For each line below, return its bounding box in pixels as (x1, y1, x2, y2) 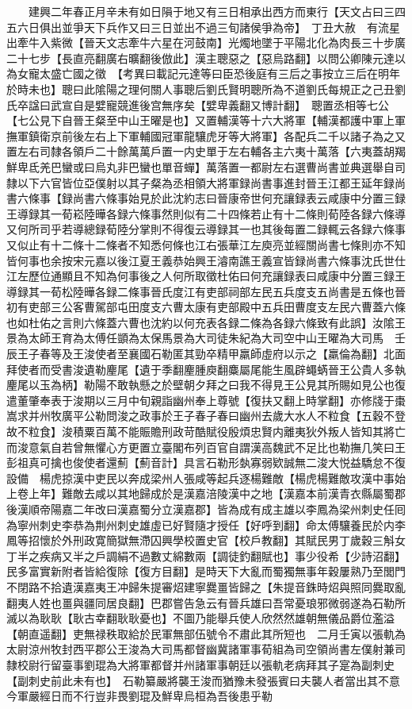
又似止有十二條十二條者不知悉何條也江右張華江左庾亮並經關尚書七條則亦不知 (6, 236, 406, 252)
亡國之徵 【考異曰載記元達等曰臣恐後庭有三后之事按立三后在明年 (61, 65, 400, 82)
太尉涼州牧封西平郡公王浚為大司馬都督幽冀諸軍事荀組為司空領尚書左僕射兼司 (6, 641, 406, 657)
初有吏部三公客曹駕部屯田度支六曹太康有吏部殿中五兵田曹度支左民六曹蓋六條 (6, 299, 406, 315)
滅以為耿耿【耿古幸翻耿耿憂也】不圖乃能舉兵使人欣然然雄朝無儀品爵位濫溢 (6, 610, 395, 626)
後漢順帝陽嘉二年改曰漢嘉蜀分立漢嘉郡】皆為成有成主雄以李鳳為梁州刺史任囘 (6, 501, 406, 517)
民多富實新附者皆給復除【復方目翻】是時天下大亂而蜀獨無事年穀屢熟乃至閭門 (6, 563, 406, 580)
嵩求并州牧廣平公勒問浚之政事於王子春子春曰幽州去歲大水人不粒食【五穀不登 (6, 407, 406, 424)
